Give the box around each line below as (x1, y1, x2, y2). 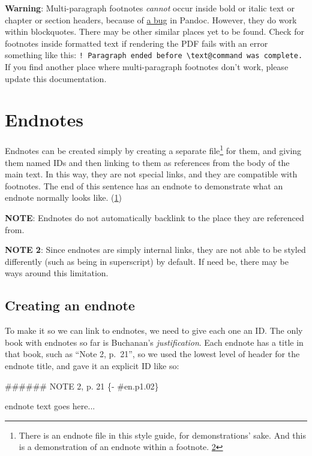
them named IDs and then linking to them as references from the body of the (5, 156, 290, 168)
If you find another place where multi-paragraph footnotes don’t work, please (5, 61, 289, 73)
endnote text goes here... (5, 400, 95, 412)
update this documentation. (5, 72, 107, 84)
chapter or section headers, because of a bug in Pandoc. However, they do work (5, 13, 297, 26)
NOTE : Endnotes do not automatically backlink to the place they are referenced (5, 211, 304, 224)
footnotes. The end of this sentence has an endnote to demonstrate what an (5, 179, 283, 192)
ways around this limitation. (5, 267, 109, 279)
